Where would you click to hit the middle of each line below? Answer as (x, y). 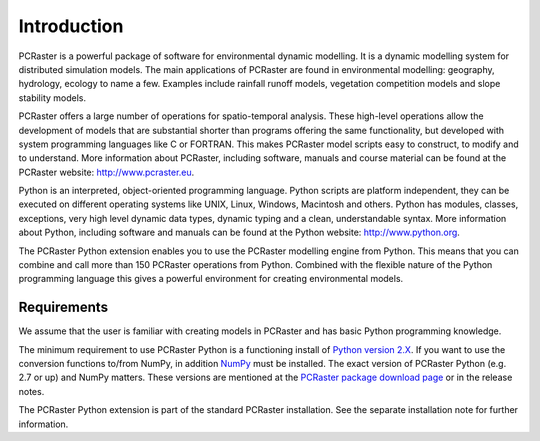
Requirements (63, 307)
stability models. (52, 97)
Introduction (71, 26)
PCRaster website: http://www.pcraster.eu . (106, 172)
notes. (31, 391)
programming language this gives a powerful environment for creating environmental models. (211, 279)
